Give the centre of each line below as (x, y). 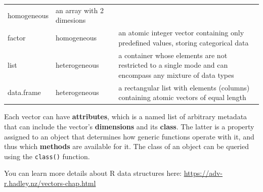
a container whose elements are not (173, 55)
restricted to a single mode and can (173, 65)
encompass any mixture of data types (176, 75)
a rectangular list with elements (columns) (184, 87)
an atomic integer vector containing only (181, 33)
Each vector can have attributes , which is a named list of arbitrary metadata (126, 116)
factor (17, 37)
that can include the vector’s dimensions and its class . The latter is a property (129, 126)
